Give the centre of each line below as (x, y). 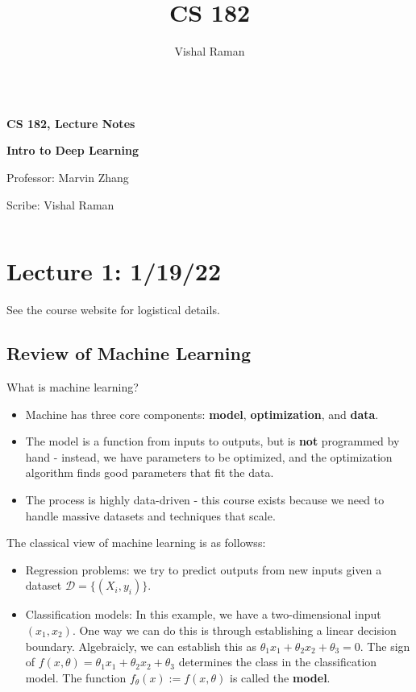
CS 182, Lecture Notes (71, 123)
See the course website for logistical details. (113, 310)
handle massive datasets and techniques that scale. (150, 515)
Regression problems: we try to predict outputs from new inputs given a (204, 569)
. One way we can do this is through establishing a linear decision (234, 630)
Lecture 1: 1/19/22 (114, 271)
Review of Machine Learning (129, 353)
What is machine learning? (73, 387)
